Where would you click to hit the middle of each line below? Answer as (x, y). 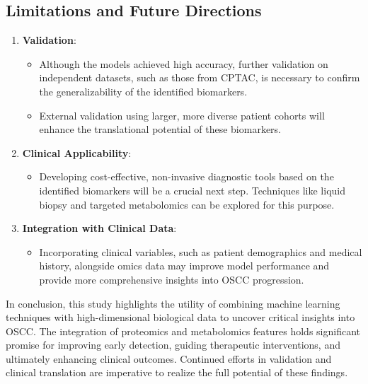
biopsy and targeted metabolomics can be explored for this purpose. (187, 204)
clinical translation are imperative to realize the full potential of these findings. (177, 372)
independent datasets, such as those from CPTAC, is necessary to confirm (200, 77)
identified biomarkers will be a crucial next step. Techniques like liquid (192, 190)
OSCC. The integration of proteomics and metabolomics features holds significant (183, 331)
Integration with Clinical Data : (99, 228)
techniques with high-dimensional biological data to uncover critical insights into (180, 317)
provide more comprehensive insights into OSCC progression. (172, 279)
